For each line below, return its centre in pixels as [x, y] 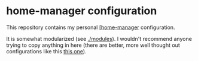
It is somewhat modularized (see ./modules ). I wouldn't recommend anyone [99, 38]
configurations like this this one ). [46, 51]
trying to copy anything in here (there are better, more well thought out [93, 45]
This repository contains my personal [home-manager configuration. [91, 27]
